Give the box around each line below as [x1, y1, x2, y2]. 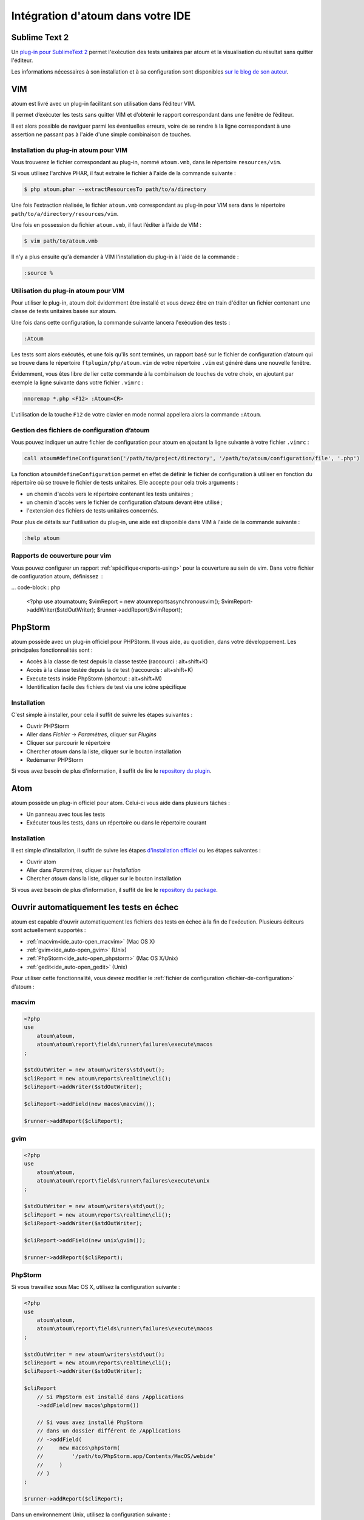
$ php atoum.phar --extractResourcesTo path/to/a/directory [24, 186, 207, 193]
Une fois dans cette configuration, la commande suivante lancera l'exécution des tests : [11, 319, 231, 326]
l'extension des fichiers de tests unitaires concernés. [26, 507, 159, 514]
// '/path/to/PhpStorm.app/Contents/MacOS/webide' [36, 1453, 217, 1460]
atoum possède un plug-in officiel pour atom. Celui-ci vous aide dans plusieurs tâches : [11, 800, 231, 807]
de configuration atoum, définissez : [11, 572, 103, 580]
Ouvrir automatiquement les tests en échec [11, 902, 179, 912]
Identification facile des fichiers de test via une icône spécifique [26, 683, 186, 690]
